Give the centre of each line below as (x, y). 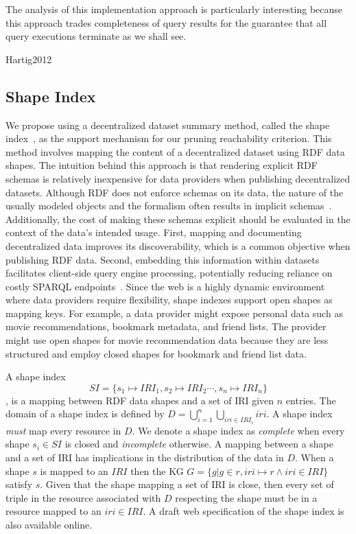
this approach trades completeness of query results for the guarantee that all (166, 22)
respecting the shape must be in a (246, 497)
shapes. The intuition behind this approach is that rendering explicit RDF (162, 165)
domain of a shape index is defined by (85, 414)
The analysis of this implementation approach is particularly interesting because (174, 9)
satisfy (19, 484)
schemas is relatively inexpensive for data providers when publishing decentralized (178, 178)
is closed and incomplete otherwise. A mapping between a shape (199, 444)
